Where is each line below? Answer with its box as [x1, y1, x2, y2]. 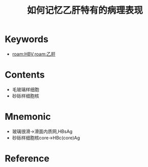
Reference [5, 153, 49, 164]
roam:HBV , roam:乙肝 [12, 51, 56, 57]
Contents [5, 69, 45, 81]
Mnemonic [5, 111, 51, 122]
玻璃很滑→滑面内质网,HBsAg [12, 128, 73, 135]
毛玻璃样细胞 [12, 86, 39, 92]
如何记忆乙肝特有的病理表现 [26, 5, 143, 16]
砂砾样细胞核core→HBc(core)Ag [12, 135, 80, 141]
